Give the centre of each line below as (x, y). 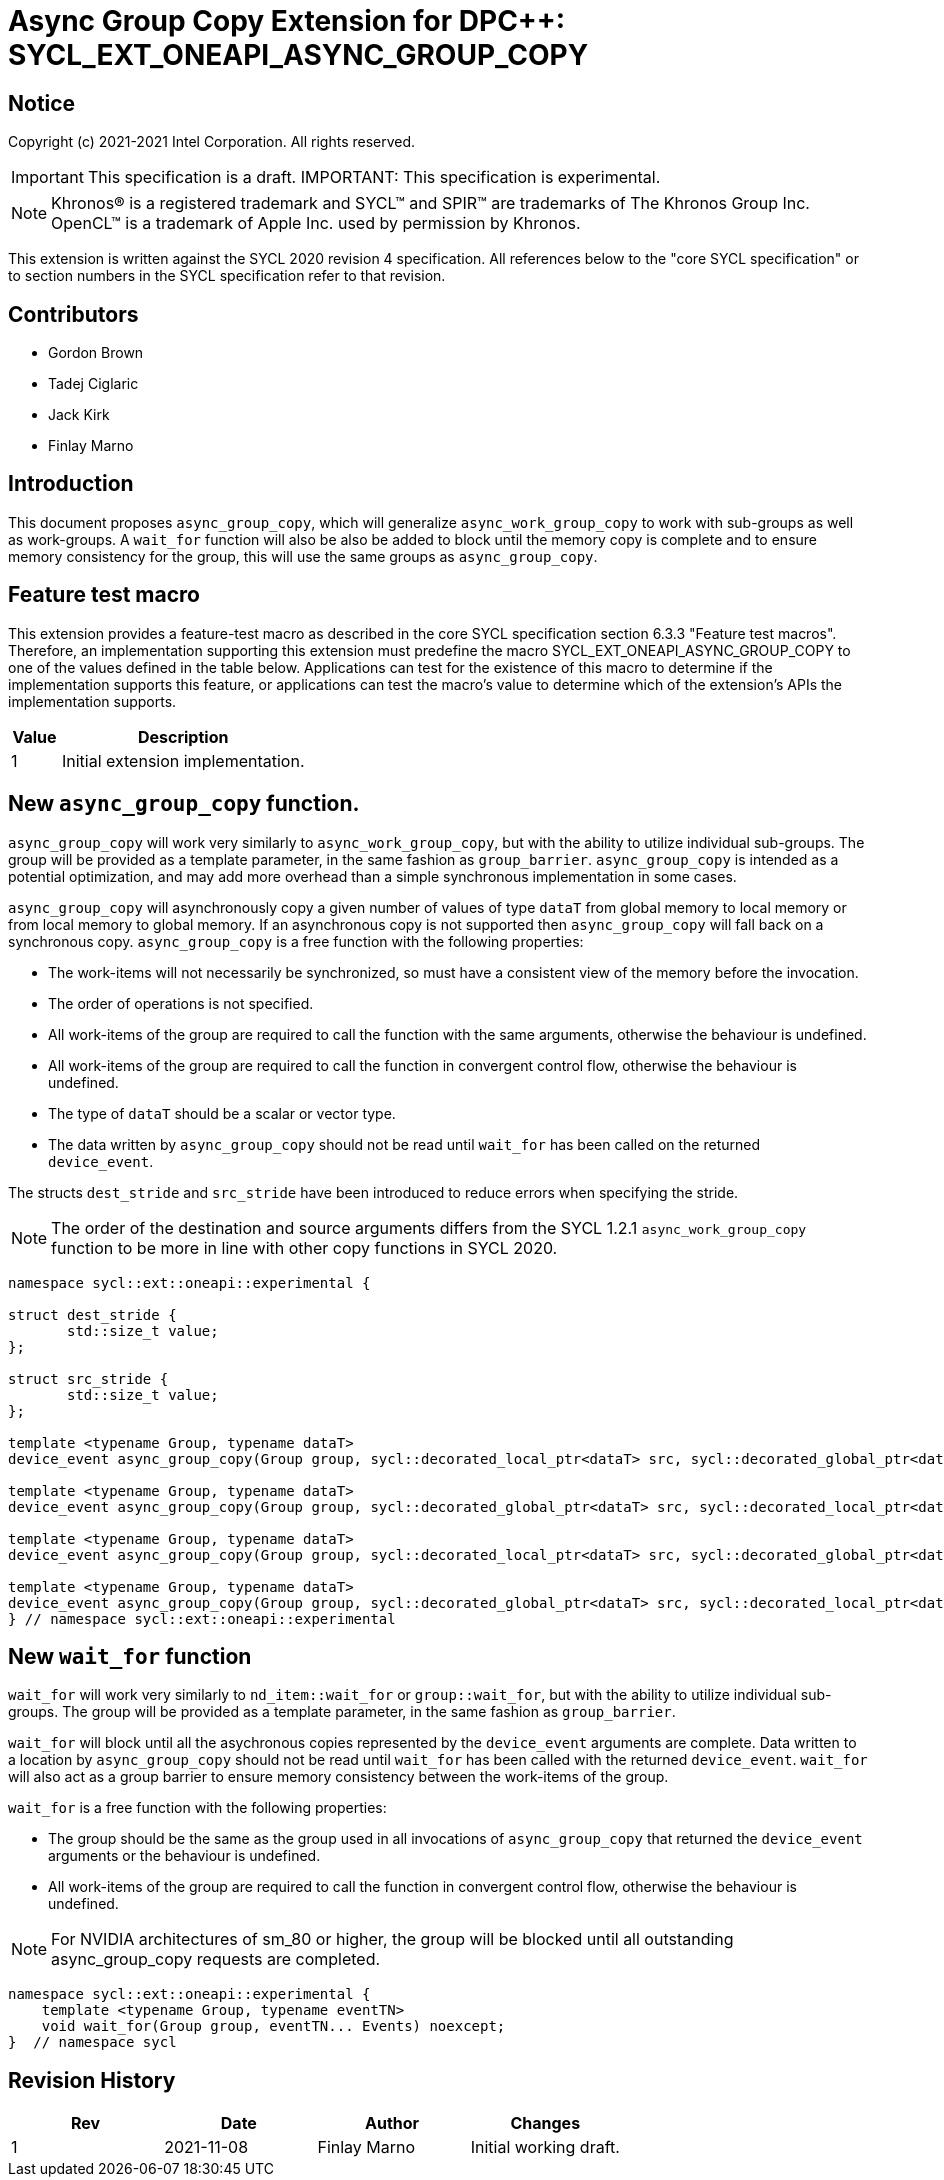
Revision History (92, 2080)
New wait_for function (130, 1656)
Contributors (73, 314)
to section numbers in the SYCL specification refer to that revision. (227, 276)
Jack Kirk (79, 415)
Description (183, 736)
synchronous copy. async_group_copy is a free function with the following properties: (296, 941)
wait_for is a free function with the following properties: (197, 1808)
